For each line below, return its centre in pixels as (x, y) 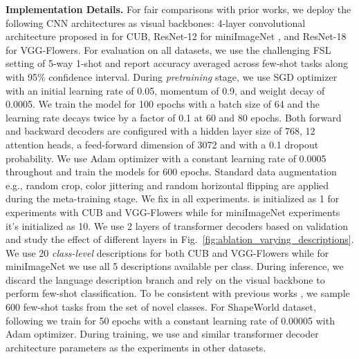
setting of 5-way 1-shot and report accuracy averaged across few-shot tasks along (177, 63)
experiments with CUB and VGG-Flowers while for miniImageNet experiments (173, 212)
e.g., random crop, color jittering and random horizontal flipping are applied (167, 185)
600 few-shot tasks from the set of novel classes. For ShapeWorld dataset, (161, 307)
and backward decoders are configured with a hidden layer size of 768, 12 (160, 131)
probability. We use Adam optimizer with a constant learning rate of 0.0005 (166, 158)
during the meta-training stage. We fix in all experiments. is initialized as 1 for (173, 198)
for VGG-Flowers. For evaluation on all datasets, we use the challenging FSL (168, 49)
